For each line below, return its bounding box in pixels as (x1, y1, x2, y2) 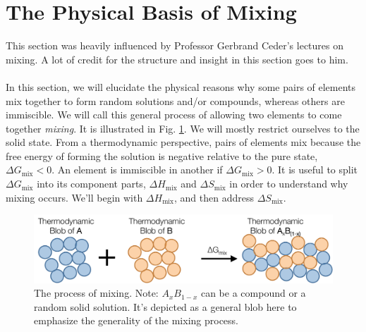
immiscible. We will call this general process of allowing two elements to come (6, 107, 342, 122)
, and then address (174, 190, 254, 204)
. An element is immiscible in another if (51, 162, 223, 177)
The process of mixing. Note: (34, 285, 159, 300)
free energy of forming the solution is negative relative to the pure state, (6, 148, 318, 163)
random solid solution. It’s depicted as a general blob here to (34, 299, 297, 314)
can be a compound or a (200, 285, 306, 300)
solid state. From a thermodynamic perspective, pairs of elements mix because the (6, 135, 361, 149)
